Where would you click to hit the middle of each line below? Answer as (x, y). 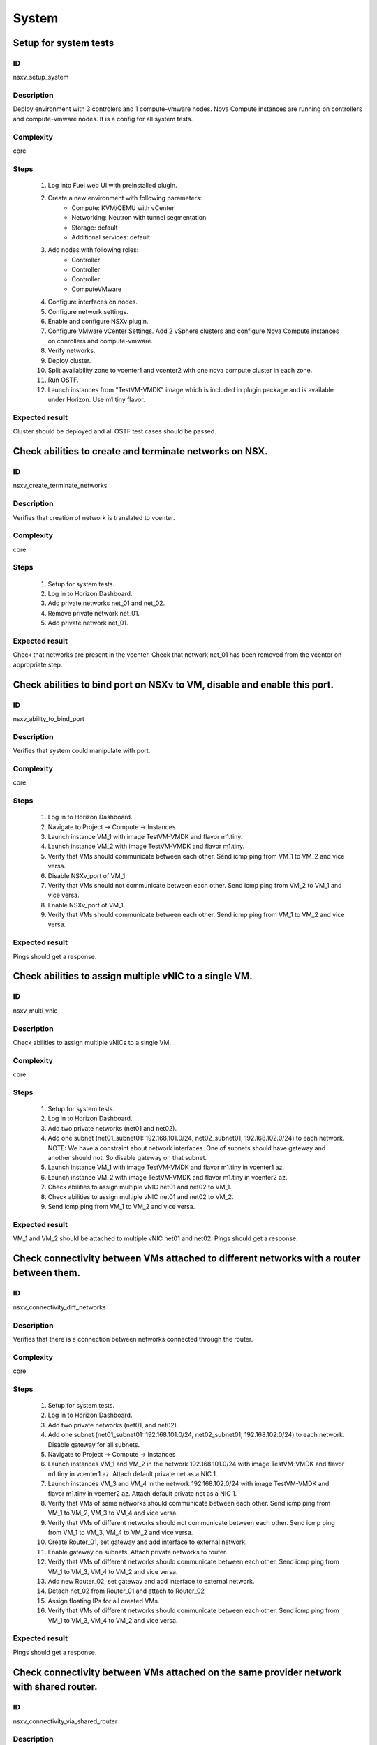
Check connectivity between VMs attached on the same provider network (177, 1672)
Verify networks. (72, 351)
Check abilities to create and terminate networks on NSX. (140, 451)
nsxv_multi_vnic (35, 1010)
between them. (46, 1273)
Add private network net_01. (88, 623)
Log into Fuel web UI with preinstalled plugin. (112, 185)
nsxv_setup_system (41, 77)
